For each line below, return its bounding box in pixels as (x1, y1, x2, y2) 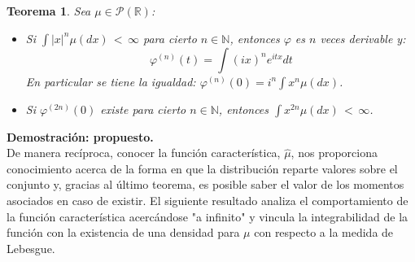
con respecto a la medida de (254, 224, 394, 241)
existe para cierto (100, 100, 186, 117)
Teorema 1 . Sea (7, 2, 91, 19)
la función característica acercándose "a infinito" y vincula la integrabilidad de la (7, 207, 408, 225)
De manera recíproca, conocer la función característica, (7, 144, 281, 161)
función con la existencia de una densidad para (7, 224, 240, 241)
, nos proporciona (290, 144, 378, 161)
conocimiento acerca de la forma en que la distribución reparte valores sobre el (7, 159, 398, 177)
